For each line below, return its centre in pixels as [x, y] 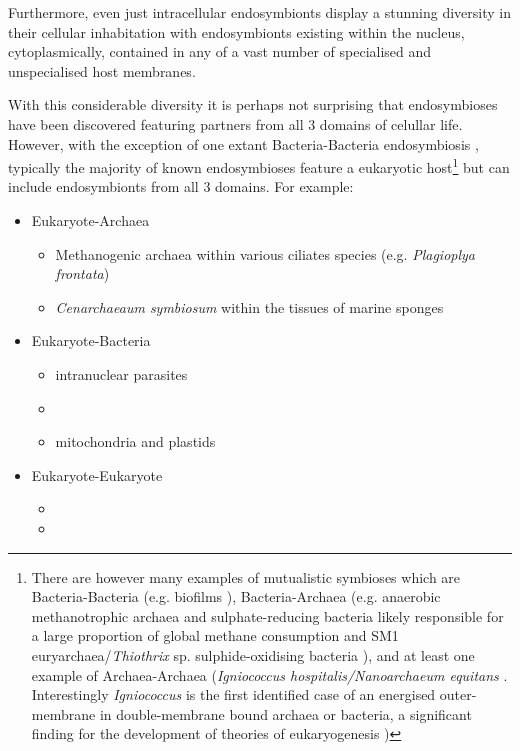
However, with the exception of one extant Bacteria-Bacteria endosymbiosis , [243, 143]
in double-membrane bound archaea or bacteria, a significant [285, 713]
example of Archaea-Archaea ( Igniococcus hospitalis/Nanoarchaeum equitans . [269, 674]
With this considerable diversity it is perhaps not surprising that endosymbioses [253, 104]
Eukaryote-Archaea [90, 220]
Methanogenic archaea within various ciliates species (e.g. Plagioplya [265, 253]
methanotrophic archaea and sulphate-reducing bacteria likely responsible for [267, 615]
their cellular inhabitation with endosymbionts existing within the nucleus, [236, 31]
